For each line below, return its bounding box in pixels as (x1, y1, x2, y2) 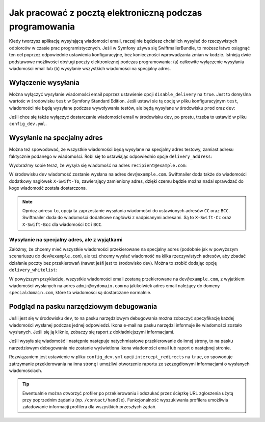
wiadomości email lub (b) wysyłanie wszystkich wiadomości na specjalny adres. (9, 65, 171, 71)
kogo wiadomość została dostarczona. (9, 185, 87, 191)
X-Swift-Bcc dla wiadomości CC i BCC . (22, 221, 103, 227)
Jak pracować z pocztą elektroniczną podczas (9, 7, 202, 18)
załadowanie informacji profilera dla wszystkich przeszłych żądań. (22, 404, 157, 410)
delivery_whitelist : (9, 267, 57, 273)
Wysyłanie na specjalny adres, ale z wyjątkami (9, 236, 123, 243)
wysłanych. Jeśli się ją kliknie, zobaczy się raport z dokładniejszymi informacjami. (9, 329, 175, 335)
